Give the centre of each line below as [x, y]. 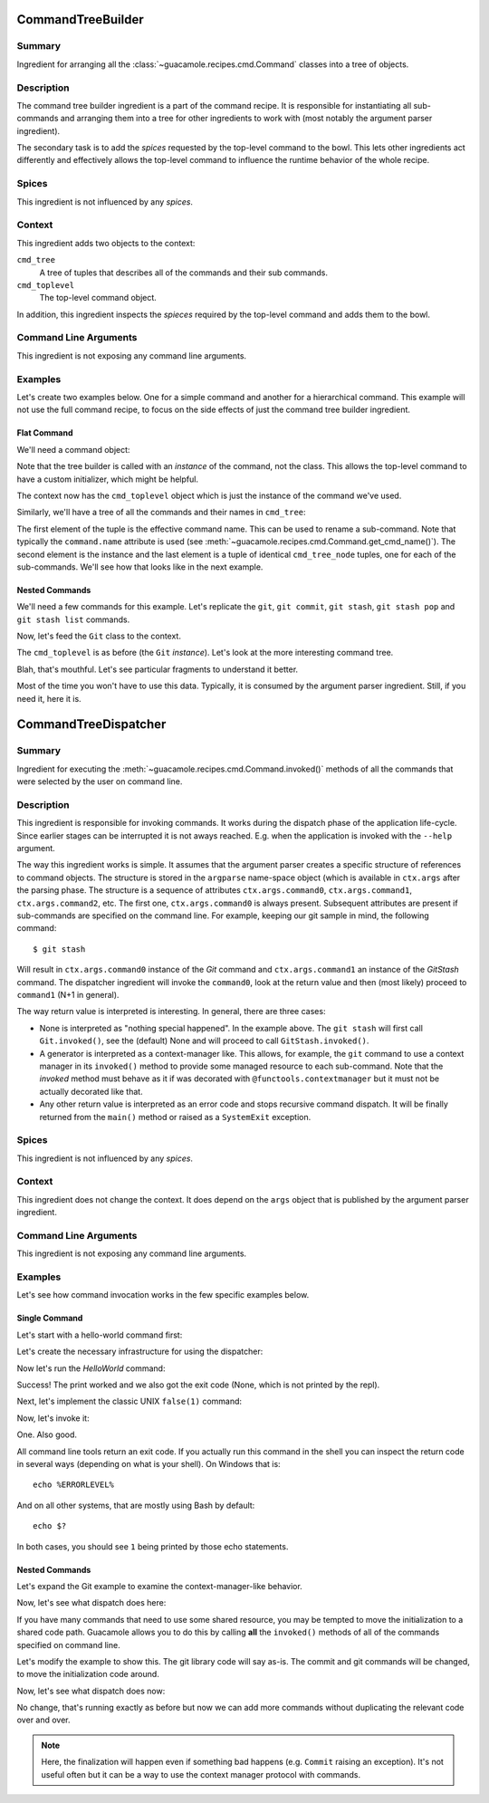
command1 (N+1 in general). [68, 995]
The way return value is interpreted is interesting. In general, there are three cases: [171, 1012]
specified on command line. [69, 1645]
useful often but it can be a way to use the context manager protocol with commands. [201, 1774]
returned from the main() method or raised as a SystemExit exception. [175, 1117]
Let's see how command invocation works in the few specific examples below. [163, 1295]
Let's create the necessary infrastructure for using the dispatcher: [140, 1352]
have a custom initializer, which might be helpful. [108, 479]
